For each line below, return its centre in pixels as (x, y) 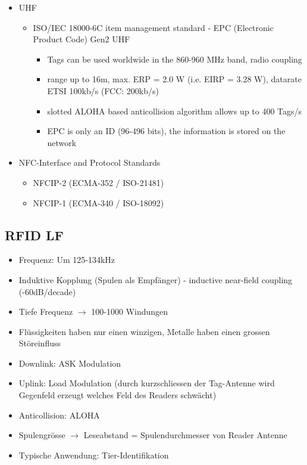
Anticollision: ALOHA (59, 415)
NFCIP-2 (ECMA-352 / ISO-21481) (98, 182)
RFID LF (34, 235)
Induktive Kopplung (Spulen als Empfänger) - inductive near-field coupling (156, 279)
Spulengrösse (42, 435)
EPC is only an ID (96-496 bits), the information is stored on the (166, 131)
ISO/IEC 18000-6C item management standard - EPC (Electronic (153, 27)
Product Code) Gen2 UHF (82, 39)
